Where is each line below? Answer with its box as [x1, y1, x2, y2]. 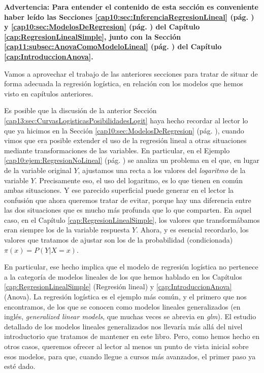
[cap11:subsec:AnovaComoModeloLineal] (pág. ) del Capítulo [4, 41, 222, 52]
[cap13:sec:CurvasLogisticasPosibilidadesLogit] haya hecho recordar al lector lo [4, 115, 248, 125]
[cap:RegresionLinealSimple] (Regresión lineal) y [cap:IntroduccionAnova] [4, 281, 232, 292]
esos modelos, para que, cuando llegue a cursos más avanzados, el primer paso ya [4, 351, 256, 361]
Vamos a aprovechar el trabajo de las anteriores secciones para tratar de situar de [4, 68, 258, 79]
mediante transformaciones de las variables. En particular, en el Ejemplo [4, 145, 230, 155]
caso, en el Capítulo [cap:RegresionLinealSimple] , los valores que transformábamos [4, 214, 260, 225]
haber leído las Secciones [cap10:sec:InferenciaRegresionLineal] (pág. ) [4, 11, 254, 22]
